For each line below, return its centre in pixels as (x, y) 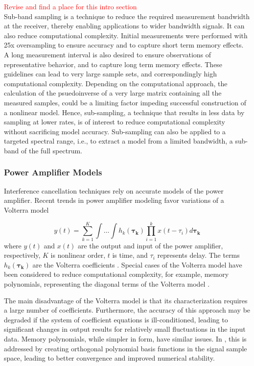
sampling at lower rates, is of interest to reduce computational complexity (115, 122)
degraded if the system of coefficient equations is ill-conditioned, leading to (116, 319)
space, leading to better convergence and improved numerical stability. (109, 358)
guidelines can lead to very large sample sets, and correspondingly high (110, 74)
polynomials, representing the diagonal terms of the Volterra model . (107, 284)
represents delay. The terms (198, 255)
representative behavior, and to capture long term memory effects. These (113, 64)
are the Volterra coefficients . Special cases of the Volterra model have (137, 264)
